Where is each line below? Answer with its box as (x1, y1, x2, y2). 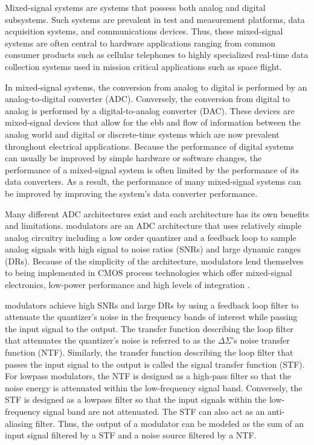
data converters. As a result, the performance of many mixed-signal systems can (5, 175, 301, 188)
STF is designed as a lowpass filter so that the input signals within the (5, 393, 267, 406)
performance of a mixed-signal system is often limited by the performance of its (5, 163, 300, 176)
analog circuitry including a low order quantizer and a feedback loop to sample (5, 231, 296, 243)
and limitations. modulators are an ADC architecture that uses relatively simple (5, 219, 302, 232)
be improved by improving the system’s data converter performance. (5, 187, 258, 199)
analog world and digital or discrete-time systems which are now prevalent (5, 127, 280, 140)
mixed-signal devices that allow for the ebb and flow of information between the (5, 116, 301, 129)
